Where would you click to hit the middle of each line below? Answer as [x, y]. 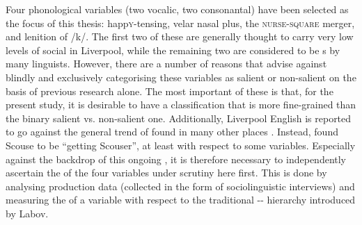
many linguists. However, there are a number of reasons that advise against [166, 64]
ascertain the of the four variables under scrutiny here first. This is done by [166, 173]
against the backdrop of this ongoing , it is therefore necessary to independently [176, 159]
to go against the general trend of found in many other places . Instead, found [172, 132]
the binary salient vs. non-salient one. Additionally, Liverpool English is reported [179, 118]
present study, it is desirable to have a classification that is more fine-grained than [181, 105]
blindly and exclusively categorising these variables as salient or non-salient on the [181, 77]
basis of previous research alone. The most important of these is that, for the [170, 91]
